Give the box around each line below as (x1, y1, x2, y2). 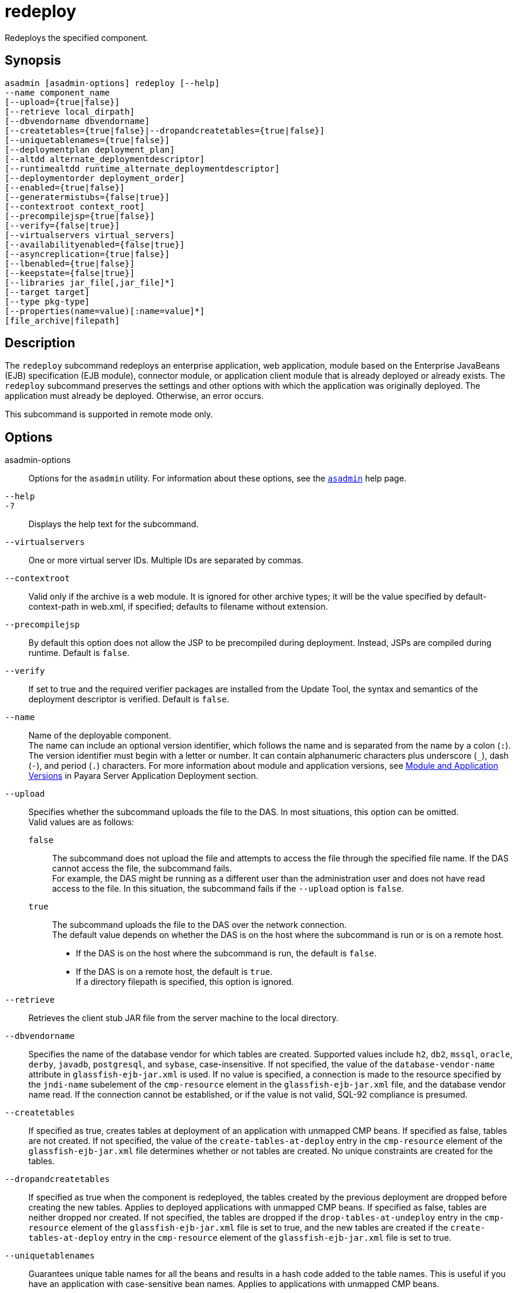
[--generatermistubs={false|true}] (5, 192, 170, 202)
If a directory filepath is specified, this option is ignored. (76, 977, 294, 987)
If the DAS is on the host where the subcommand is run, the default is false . (76, 948, 377, 959)
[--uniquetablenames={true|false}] (5, 135, 170, 145)
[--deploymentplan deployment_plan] (5, 144, 175, 154)
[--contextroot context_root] (5, 201, 145, 211)
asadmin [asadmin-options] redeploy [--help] (5, 78, 220, 88)
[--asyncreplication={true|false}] (5, 249, 170, 259)
